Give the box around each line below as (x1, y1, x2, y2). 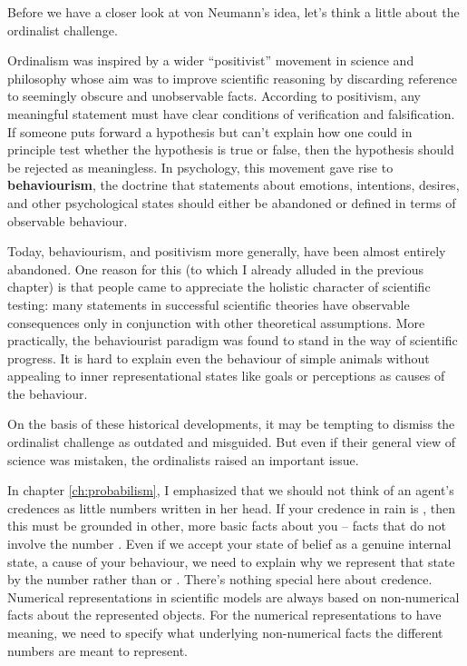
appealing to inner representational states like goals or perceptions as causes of (7, 366, 445, 385)
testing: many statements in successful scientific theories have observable (7, 294, 410, 313)
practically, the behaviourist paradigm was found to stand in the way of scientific (7, 331, 458, 350)
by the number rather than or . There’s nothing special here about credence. (7, 570, 433, 589)
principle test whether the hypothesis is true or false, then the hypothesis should (7, 140, 454, 159)
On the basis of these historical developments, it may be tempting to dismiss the (7, 414, 455, 433)
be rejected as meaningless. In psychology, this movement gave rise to (7, 157, 394, 176)
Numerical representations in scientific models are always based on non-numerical (7, 587, 460, 606)
